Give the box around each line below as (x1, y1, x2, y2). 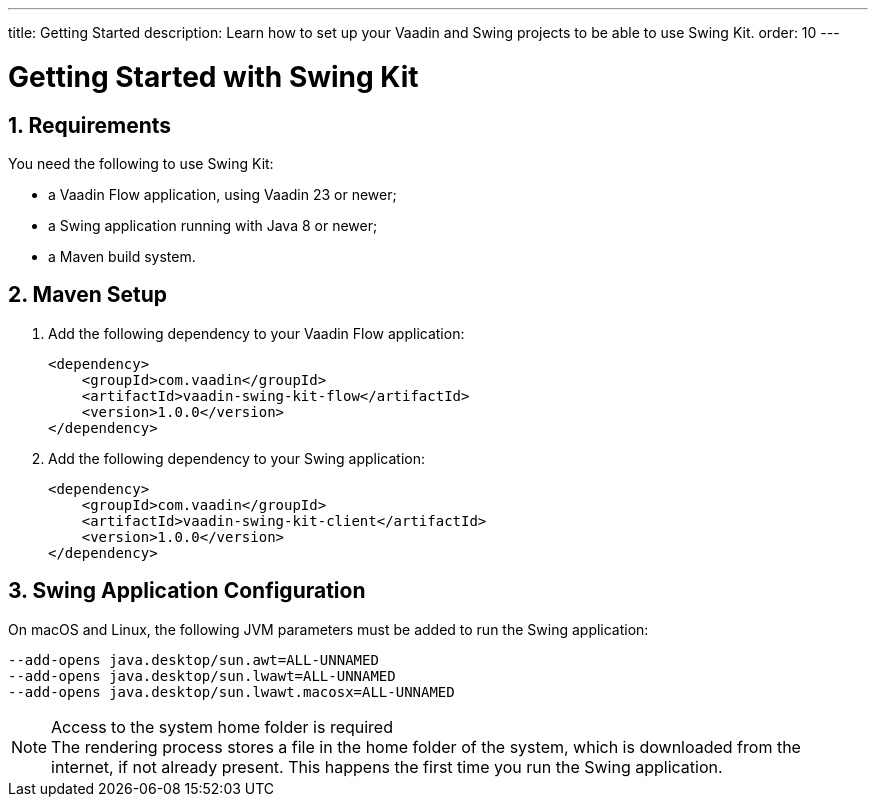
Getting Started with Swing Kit (8, 59, 419, 94)
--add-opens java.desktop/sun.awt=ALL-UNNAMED (8, 651, 379, 668)
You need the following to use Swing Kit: (8, 154, 274, 172)
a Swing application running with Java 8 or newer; (48, 216, 378, 234)
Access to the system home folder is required (51, 716, 393, 737)
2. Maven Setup (8, 282, 167, 308)
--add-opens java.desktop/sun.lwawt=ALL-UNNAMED (8, 667, 396, 684)
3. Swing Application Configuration (8, 578, 366, 604)
